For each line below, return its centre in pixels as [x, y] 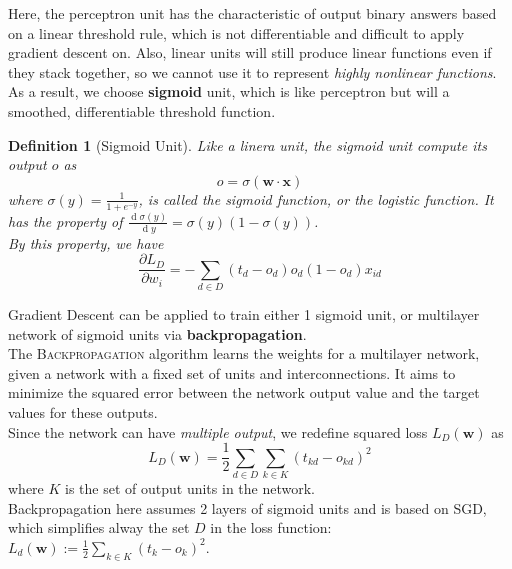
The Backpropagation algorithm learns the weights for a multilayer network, [244, 353]
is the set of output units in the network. [190, 488]
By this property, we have [86, 242]
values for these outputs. [83, 412]
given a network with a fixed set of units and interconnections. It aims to [232, 372]
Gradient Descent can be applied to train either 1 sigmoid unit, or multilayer [244, 314]
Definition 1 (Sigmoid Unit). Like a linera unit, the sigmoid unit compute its [247, 144]
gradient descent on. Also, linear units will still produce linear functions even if [250, 52]
